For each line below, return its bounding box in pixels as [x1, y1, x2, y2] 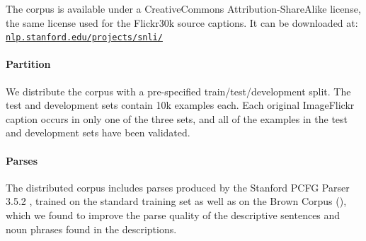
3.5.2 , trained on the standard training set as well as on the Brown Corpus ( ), [6, 194, 347, 208]
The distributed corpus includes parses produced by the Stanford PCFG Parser [6, 180, 350, 194]
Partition [6, 57, 51, 71]
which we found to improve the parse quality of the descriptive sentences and [6, 208, 341, 222]
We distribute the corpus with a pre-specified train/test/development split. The [6, 83, 351, 98]
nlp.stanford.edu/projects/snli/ [6, 33, 163, 43]
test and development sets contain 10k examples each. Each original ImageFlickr [6, 98, 355, 112]
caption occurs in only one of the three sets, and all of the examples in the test [6, 111, 348, 126]
